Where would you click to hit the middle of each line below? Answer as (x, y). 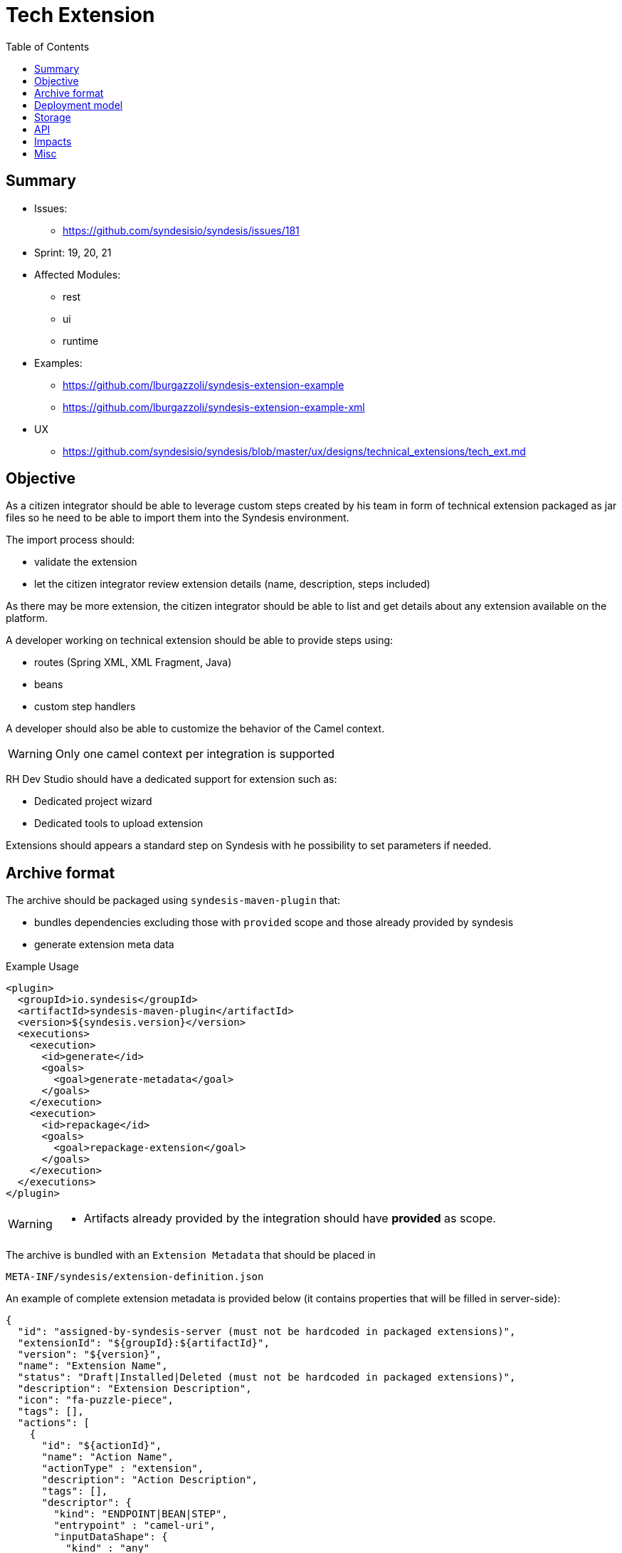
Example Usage (42, 967)
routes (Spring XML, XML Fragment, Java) (133, 663)
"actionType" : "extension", (123, 1469)
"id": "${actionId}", (102, 1446)
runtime (81, 341)
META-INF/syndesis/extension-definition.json (135, 1277)
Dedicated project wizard (93, 801)
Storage (53, 117)
